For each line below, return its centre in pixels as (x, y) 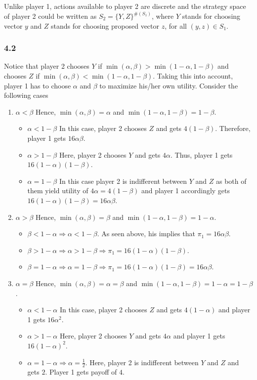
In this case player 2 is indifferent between (123, 181)
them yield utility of (58, 190)
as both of (231, 181)
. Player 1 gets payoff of (81, 372)
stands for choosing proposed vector (105, 25)
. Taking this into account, (193, 76)
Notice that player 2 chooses (47, 66)
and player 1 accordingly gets (186, 190)
